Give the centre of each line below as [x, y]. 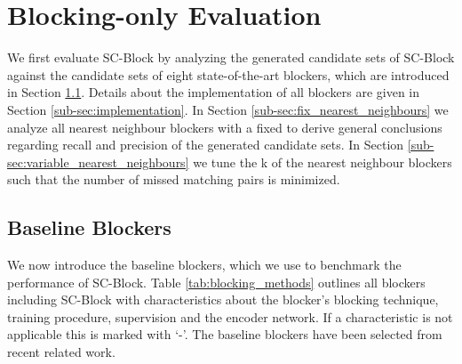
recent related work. [61, 352]
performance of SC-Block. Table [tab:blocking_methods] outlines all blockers [216, 282]
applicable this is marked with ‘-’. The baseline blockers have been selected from [225, 334]
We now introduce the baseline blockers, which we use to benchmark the [204, 265]
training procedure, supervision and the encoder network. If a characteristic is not [230, 316]
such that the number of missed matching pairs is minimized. [174, 179]
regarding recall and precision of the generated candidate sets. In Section [206, 145]
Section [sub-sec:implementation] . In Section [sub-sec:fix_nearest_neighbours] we [228, 109]
